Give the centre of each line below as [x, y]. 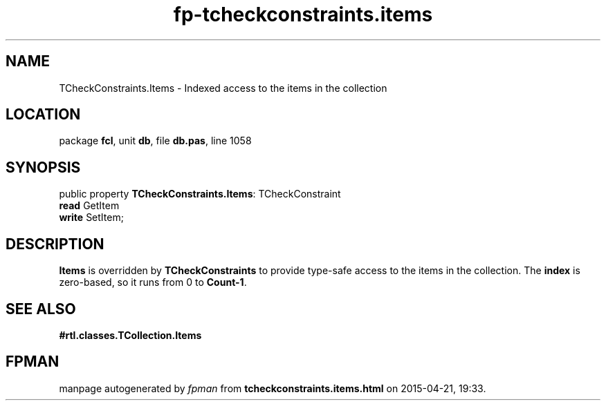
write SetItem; [91, 217]
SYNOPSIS [43, 167]
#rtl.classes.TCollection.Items [130, 335]
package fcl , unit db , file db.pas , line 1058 [155, 141]
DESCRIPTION [55, 244]
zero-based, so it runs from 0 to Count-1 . [153, 282]
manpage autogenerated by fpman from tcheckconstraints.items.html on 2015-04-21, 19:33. [273, 388]
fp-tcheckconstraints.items [303, 14]
